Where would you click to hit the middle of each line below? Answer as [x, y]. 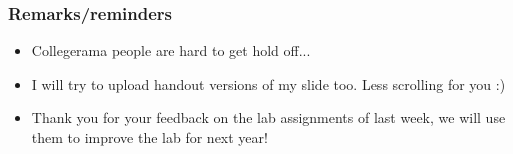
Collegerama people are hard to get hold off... [171, 50]
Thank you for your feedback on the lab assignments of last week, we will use [268, 117]
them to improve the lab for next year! [149, 137]
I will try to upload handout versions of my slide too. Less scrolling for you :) [268, 83]
